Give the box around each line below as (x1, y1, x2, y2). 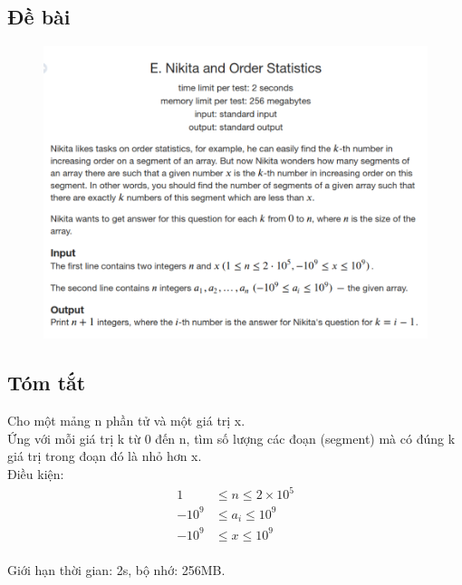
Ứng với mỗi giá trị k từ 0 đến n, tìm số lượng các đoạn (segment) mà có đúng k (7, 428, 456, 447)
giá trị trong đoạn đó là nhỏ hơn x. (7, 446, 202, 465)
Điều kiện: (7, 464, 64, 483)
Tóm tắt (7, 369, 86, 397)
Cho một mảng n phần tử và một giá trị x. (7, 411, 245, 430)
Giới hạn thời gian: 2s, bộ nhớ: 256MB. (7, 561, 226, 580)
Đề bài (7, 3, 71, 31)
